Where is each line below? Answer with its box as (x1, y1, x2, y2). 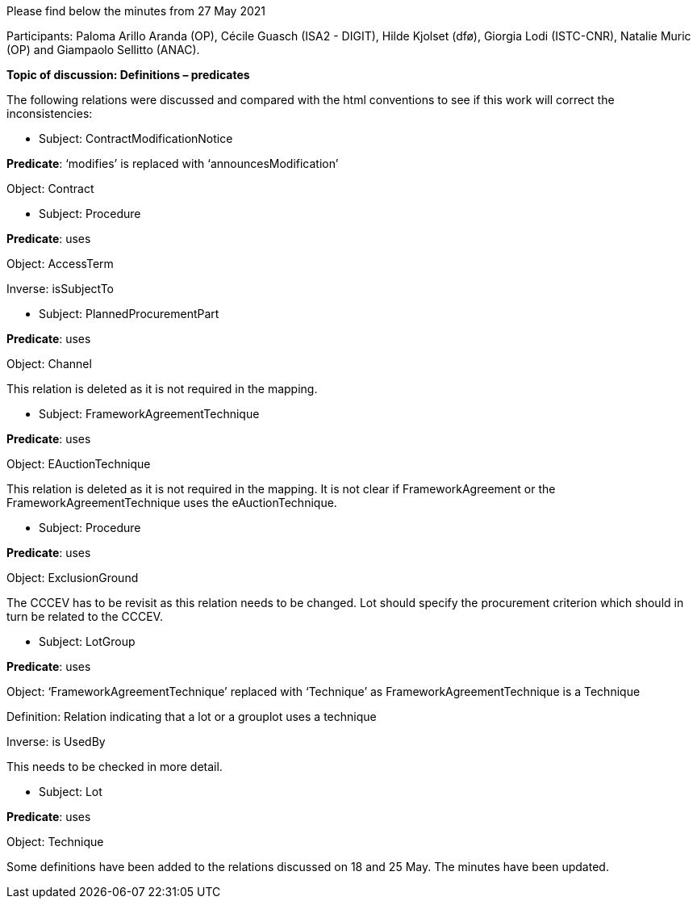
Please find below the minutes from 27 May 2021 (6, 4, 266, 18)
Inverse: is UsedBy (6, 735, 106, 748)
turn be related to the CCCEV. (6, 610, 163, 623)
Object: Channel (6, 357, 92, 371)
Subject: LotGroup (39, 635, 136, 648)
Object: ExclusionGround (6, 571, 139, 584)
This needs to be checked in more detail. (6, 760, 223, 773)
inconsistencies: (6, 107, 93, 120)
